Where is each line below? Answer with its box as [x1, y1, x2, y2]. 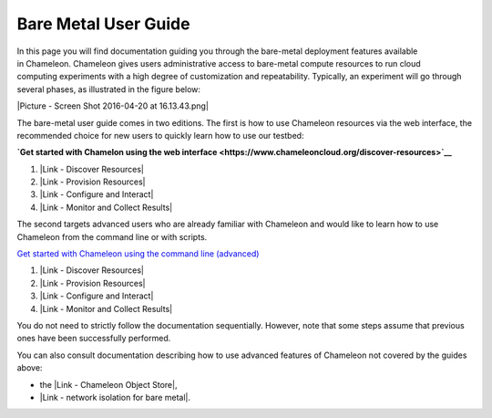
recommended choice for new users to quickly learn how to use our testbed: [16, 130, 304, 141]
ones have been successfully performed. [16, 333, 171, 344]
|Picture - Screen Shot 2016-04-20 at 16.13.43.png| [16, 100, 210, 111]
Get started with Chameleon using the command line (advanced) [16, 248, 260, 259]
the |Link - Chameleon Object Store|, [39, 379, 178, 390]
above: [16, 362, 43, 373]
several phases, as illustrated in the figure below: [16, 83, 200, 95]
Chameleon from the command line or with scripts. [16, 231, 208, 242]
